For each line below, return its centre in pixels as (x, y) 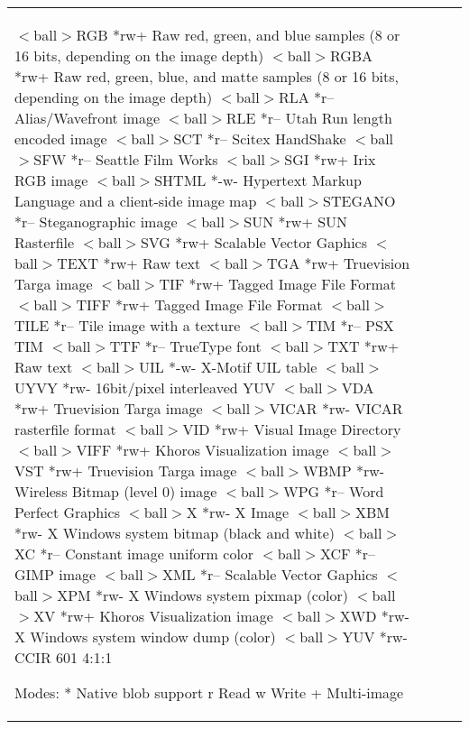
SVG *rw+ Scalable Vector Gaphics (253, 242)
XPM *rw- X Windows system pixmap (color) (202, 595)
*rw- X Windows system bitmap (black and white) (175, 533)
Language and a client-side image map (136, 201)
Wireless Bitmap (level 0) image (116, 491)
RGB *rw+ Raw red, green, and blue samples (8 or (238, 35)
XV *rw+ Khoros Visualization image (153, 616)
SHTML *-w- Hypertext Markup (258, 180)
